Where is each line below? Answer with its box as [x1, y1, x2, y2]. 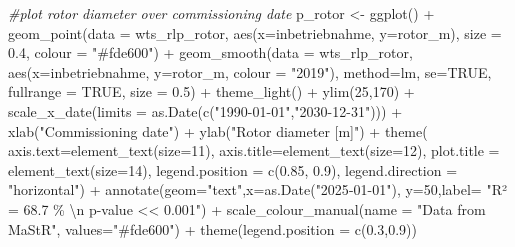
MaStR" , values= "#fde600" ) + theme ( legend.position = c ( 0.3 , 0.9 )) [8, 218, 417, 239]
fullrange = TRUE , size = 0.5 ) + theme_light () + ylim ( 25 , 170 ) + [8, 81, 415, 102]
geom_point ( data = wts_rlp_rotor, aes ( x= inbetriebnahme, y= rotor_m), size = [8, 22, 502, 43]
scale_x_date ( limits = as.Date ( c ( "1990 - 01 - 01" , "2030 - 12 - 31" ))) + [8, 100, 403, 121]
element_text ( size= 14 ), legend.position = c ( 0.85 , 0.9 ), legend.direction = [8, 159, 458, 180]
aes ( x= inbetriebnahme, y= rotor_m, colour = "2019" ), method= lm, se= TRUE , [8, 61, 492, 82]
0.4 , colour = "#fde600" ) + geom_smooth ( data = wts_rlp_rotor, [8, 42, 413, 63]
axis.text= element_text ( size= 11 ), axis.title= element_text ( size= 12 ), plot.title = [8, 140, 500, 161]
